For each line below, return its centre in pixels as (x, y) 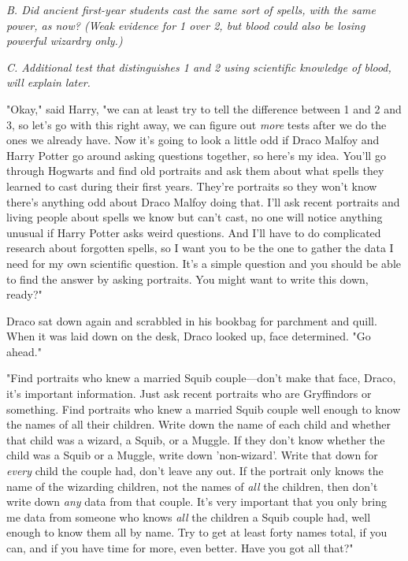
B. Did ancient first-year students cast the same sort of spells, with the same (191, 9)
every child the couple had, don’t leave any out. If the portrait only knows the (195, 471)
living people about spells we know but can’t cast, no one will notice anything (195, 217)
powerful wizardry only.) (65, 41)
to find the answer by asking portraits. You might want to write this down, (187, 279)
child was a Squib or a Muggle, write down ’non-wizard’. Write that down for (192, 455)
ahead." (24, 351)
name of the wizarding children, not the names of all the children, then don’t (192, 486)
